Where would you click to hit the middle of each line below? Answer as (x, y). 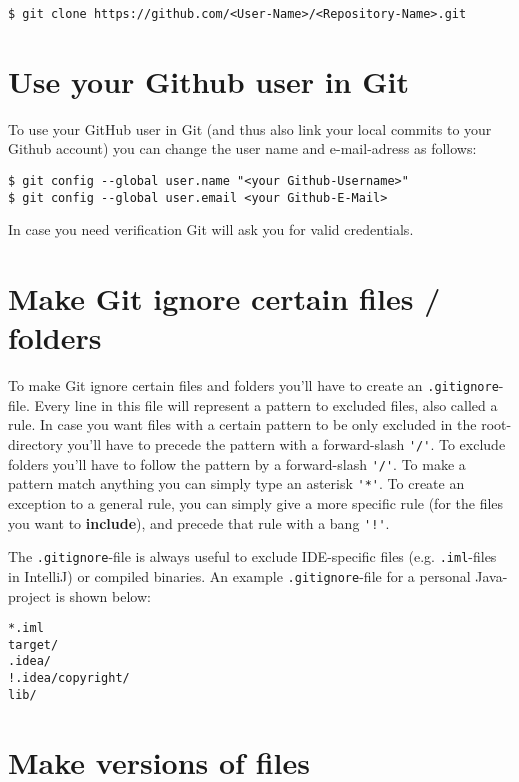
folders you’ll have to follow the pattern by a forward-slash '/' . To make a (237, 463)
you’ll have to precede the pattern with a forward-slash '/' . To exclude (286, 444)
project (29, 595)
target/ (33, 644)
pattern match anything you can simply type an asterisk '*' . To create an (236, 483)
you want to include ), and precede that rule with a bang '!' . (199, 522)
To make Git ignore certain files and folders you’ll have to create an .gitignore (253, 385)
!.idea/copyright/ (69, 678)
